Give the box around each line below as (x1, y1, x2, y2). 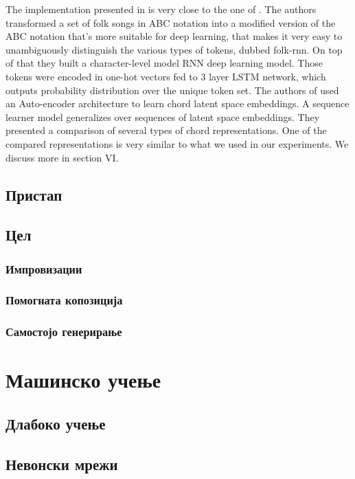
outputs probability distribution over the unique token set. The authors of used (5, 82, 339, 97)
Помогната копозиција (5, 291, 123, 309)
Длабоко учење (5, 412, 106, 434)
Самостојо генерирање (5, 323, 122, 340)
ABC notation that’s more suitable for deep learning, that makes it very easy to (5, 29, 343, 43)
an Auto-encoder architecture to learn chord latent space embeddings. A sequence (5, 96, 350, 111)
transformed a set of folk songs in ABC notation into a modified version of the (5, 15, 336, 30)
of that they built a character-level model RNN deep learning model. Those (5, 56, 323, 70)
